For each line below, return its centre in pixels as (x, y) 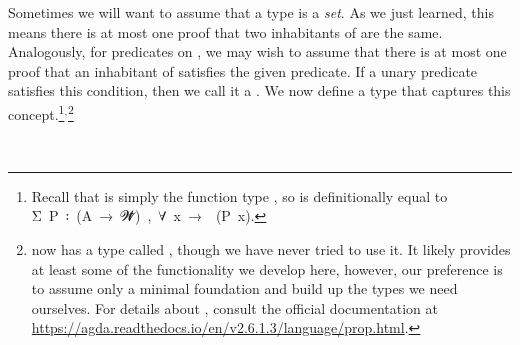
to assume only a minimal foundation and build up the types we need (244, 288)
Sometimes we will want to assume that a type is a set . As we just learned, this (251, 12)
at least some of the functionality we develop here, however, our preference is (267, 268)
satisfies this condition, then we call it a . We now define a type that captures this (259, 90)
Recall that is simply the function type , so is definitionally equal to (239, 195)
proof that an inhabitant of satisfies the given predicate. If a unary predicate (243, 70)
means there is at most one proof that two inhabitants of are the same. (225, 31)
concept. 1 (36, 112)
